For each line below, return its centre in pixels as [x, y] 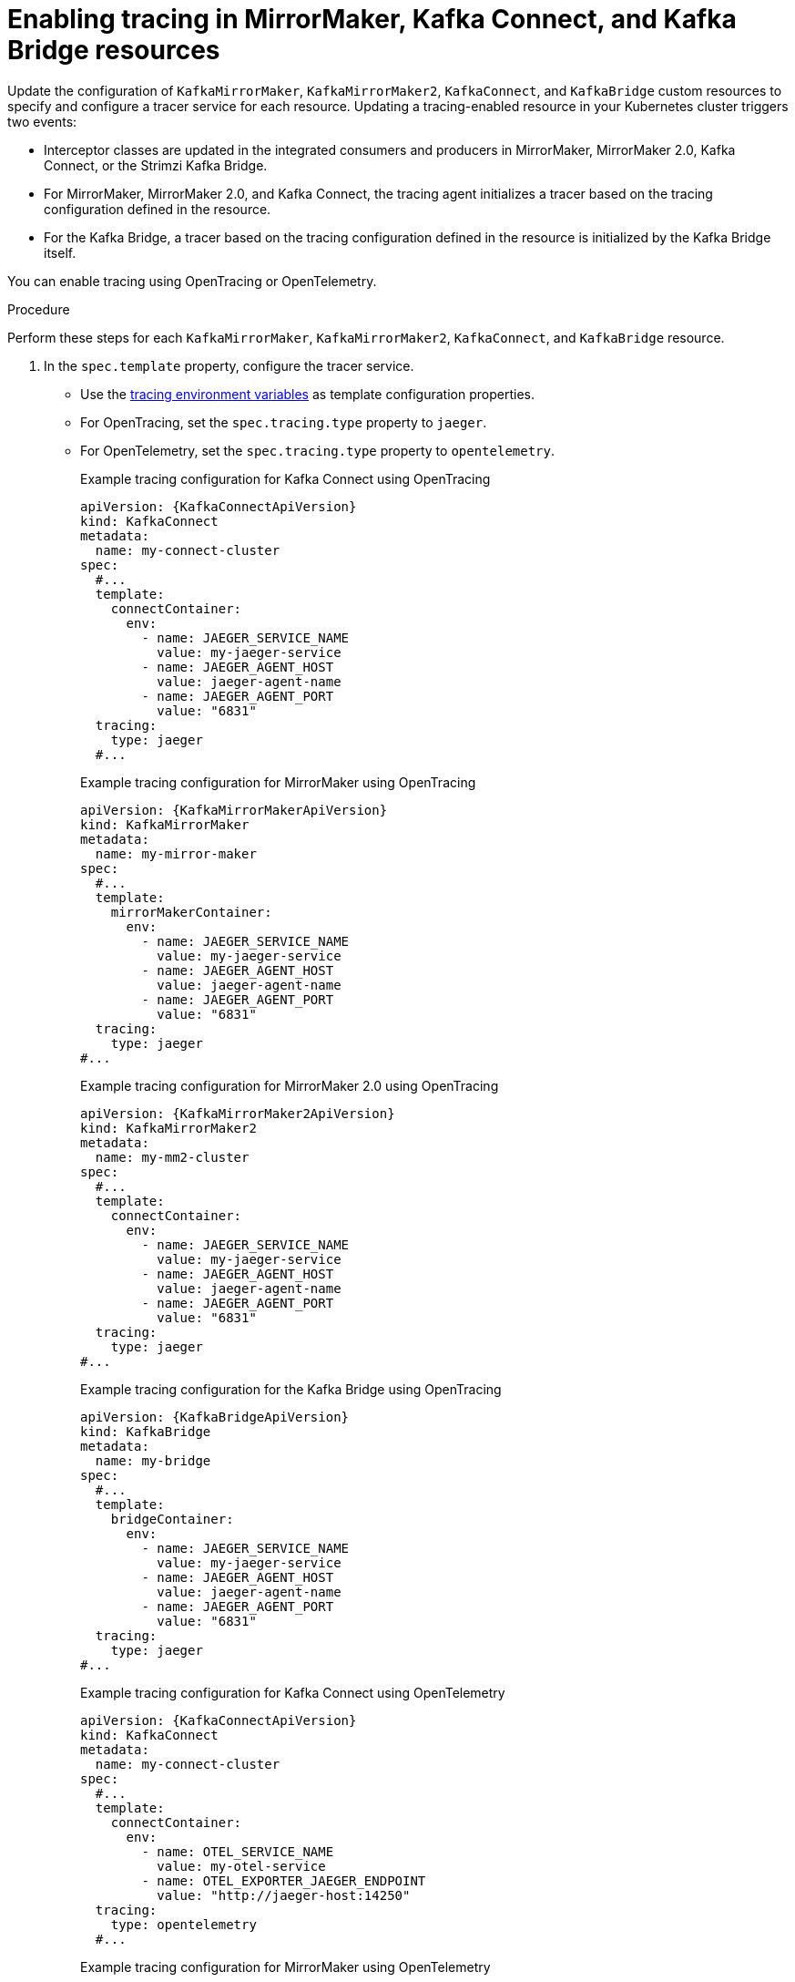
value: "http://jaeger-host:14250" [284, 1895]
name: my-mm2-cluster [172, 1157]
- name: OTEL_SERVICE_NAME [238, 1851]
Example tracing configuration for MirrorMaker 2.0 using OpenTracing [290, 1085]
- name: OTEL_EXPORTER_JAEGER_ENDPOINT [284, 1880]
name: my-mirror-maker [176, 853]
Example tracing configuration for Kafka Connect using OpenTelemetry [293, 1692]
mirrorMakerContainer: [191, 912]
